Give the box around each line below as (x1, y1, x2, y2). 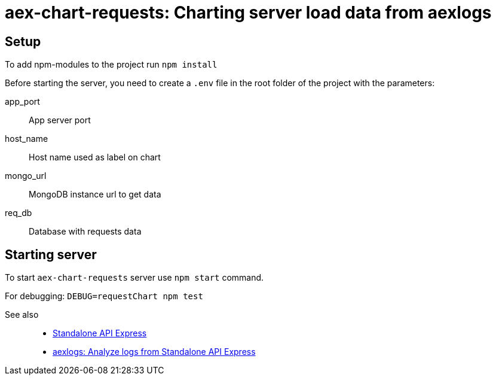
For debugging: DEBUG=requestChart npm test (5, 291, 203, 302)
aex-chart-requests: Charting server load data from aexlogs (5, 2, 492, 23)
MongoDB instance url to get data (29, 189, 161, 200)
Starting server (5, 247, 97, 262)
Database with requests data (29, 226, 142, 237)
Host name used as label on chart (29, 152, 161, 163)
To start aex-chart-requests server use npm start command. (5, 272, 264, 283)
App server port (29, 115, 91, 126)
